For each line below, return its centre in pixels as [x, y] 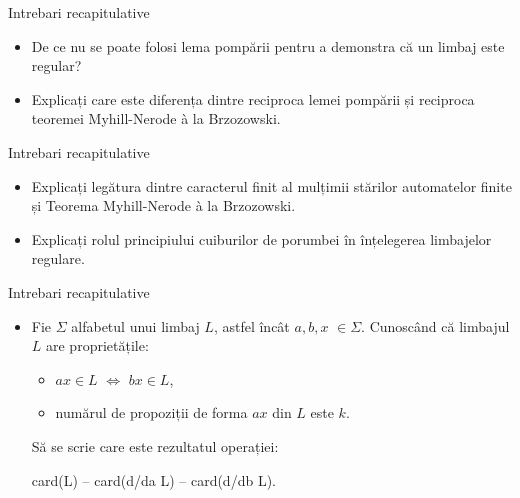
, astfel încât [251, 325]
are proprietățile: [97, 345]
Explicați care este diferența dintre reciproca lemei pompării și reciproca [253, 98]
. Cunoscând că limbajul [435, 325]
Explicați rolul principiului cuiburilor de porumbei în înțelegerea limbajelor [261, 238]
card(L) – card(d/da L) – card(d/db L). [153, 479]
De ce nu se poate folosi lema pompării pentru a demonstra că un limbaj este [268, 45]
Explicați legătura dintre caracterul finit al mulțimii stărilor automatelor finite [271, 185]
